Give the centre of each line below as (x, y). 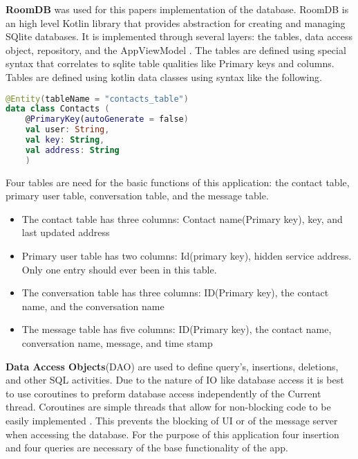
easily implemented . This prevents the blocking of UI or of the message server (172, 420)
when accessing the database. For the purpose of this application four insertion (172, 434)
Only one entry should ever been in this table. (119, 269)
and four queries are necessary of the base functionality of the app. (147, 448)
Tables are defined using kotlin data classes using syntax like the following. (164, 76)
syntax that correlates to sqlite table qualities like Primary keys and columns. (170, 63)
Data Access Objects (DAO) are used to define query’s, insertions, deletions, (172, 366)
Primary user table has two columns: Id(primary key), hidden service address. (187, 256)
